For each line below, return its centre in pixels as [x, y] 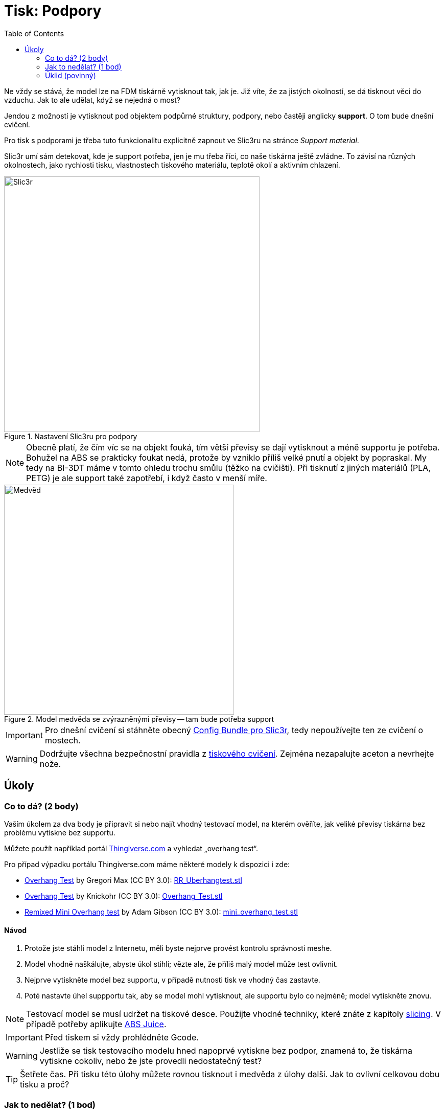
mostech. [63, 740]
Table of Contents [34, 33]
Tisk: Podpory [53, 11]
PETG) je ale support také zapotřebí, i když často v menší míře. [147, 478]
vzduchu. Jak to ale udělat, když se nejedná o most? [92, 100]
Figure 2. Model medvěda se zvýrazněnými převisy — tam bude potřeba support [139, 719]
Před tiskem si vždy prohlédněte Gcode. [122, 1038]
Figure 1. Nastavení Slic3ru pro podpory [71, 436]
